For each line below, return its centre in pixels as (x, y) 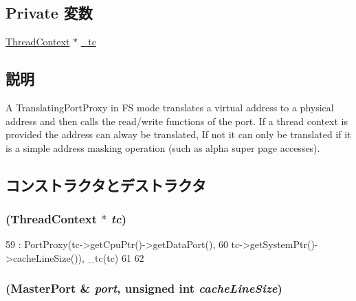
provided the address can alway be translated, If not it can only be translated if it (178, 134)
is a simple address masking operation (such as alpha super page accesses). (163, 147)
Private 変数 (49, 13)
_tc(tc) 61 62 (116, 257)
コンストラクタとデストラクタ (106, 185)
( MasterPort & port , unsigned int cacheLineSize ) (144, 288)
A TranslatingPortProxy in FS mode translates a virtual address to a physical (170, 107)
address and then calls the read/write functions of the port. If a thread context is (177, 121)
